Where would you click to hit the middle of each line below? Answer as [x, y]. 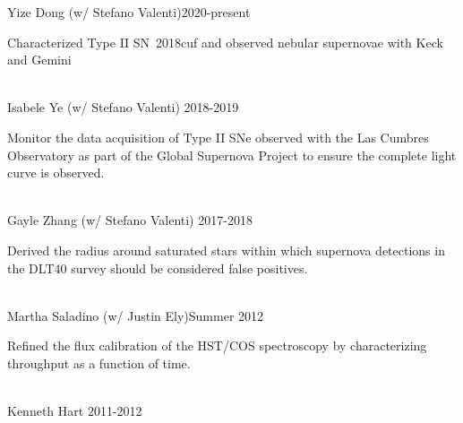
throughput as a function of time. [99, 363]
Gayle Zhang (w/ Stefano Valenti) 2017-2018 [130, 220]
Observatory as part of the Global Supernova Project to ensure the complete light [232, 155]
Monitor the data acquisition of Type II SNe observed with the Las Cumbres [218, 137]
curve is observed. [56, 173]
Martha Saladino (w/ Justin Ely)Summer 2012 [136, 315]
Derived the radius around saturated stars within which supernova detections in [226, 250]
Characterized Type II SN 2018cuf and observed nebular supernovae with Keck [225, 42]
